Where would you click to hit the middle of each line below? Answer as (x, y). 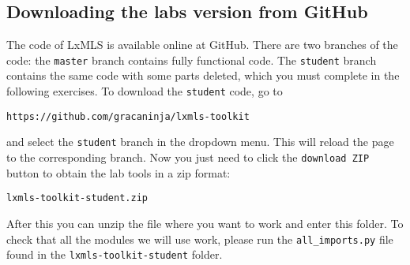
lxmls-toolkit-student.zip (77, 198)
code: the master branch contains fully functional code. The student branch (192, 60)
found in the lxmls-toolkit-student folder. (115, 254)
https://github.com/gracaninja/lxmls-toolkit (128, 116)
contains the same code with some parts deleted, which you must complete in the (203, 75)
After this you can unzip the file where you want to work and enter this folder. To (205, 223)
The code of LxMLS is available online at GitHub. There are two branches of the (202, 45)
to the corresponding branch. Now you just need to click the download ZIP (188, 157)
